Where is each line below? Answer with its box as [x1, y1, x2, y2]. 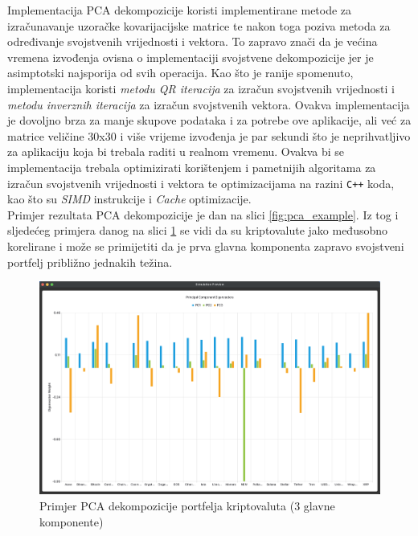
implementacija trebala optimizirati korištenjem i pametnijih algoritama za [7, 158, 376, 175]
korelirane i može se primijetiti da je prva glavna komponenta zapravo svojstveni [7, 237, 404, 254]
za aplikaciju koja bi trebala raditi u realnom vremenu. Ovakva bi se [7, 143, 345, 160]
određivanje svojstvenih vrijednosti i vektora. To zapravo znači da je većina [7, 33, 378, 50]
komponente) [39, 513, 104, 530]
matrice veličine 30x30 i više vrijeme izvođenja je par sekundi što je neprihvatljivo [7, 127, 411, 144]
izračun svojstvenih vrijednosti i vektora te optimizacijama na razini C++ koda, [7, 174, 395, 191]
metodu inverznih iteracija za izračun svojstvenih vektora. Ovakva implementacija [7, 96, 410, 113]
